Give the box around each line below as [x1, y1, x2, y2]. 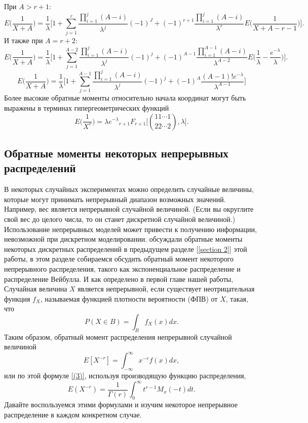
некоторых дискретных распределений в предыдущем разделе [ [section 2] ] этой [4, 243, 247, 254]
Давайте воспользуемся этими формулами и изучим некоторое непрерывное [4, 399, 238, 410]
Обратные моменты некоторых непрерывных [4, 145, 228, 160]
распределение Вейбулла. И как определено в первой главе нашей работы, [4, 273, 234, 284]
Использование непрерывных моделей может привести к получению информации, [4, 223, 257, 234]
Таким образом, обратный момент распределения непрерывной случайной [4, 331, 232, 342]
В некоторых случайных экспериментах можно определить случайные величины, [4, 184, 254, 194]
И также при [4, 35, 43, 45]
